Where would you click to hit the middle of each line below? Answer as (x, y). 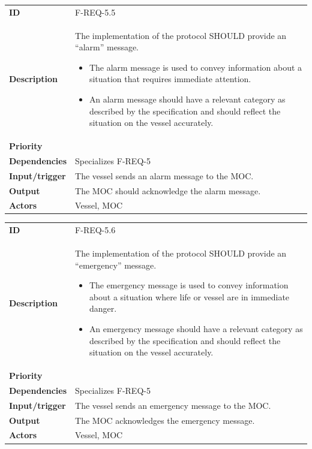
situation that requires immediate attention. (170, 79)
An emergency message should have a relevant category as (196, 329)
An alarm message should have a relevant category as (187, 99)
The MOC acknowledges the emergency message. (165, 420)
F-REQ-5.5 (95, 12)
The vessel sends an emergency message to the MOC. (173, 405)
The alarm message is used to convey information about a (196, 67)
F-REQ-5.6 (95, 230)
